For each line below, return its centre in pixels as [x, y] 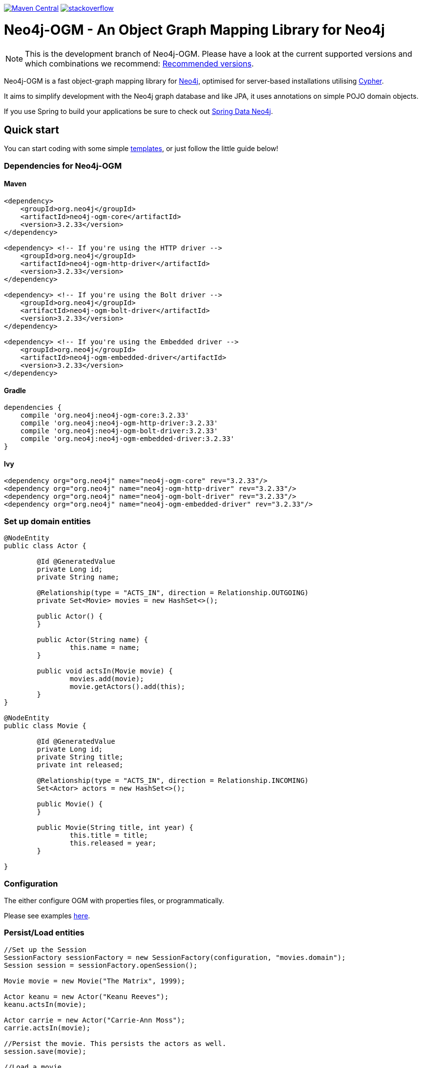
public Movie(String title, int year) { [115, 828]
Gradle [15, 390]
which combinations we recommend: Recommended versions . [139, 63]
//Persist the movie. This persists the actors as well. [115, 1043]
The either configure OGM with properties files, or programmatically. [114, 900]
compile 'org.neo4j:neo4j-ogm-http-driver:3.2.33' [119, 423]
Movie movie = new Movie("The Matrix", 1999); [95, 981]
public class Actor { [45, 546]
